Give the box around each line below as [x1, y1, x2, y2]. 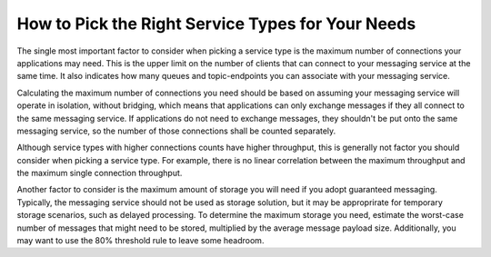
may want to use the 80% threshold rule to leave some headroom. [16, 235, 265, 246]
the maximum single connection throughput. [16, 168, 183, 179]
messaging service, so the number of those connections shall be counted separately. [16, 125, 336, 136]
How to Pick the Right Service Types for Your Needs [16, 14, 416, 34]
